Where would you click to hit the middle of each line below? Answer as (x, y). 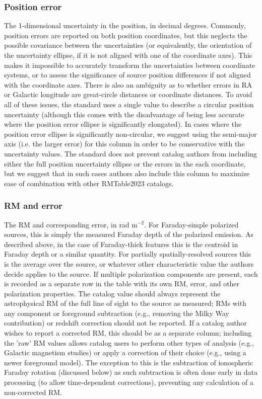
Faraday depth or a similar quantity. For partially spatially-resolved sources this (128, 254)
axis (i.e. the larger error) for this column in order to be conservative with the (124, 144)
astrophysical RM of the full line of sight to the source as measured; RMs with (125, 303)
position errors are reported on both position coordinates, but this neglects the (126, 35)
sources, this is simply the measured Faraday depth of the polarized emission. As (129, 234)
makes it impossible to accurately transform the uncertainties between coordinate (130, 65)
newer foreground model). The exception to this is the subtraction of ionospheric (129, 362)
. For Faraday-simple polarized (191, 224)
